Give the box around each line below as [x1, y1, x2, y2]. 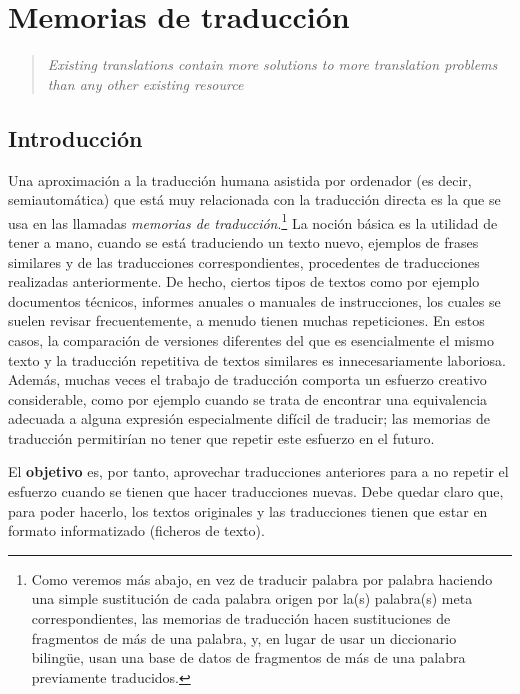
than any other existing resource [47, 73, 244, 94]
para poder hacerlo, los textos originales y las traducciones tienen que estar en [8, 500, 488, 521]
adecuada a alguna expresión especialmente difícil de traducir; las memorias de [8, 408, 490, 429]
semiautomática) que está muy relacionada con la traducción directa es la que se [8, 189, 501, 210]
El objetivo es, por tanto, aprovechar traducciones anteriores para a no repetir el [8, 461, 509, 482]
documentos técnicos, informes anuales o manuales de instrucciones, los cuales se [8, 290, 501, 311]
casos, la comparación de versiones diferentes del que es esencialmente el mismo [8, 329, 494, 350]
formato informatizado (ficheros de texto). [8, 520, 265, 541]
